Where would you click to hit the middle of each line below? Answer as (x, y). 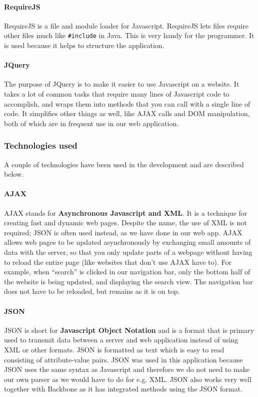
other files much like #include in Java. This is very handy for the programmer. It (129, 35)
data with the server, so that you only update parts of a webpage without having (128, 252)
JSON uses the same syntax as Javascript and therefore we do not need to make (127, 369)
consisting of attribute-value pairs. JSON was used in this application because (123, 359)
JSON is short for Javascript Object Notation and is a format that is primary (129, 330)
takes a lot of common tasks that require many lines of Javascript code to (117, 94)
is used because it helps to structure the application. (84, 45)
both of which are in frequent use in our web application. (91, 123)
